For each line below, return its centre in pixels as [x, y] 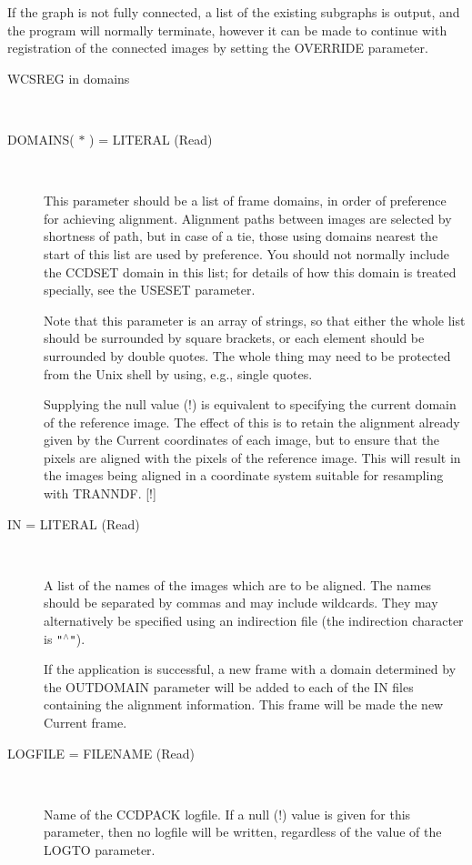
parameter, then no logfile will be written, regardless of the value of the [243, 832]
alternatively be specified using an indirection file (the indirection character [254, 621]
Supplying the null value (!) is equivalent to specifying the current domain [250, 404]
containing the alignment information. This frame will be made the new [244, 704]
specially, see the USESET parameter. [150, 290]
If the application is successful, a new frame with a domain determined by [250, 669]
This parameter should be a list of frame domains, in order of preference [245, 201]
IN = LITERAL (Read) [74, 523]
